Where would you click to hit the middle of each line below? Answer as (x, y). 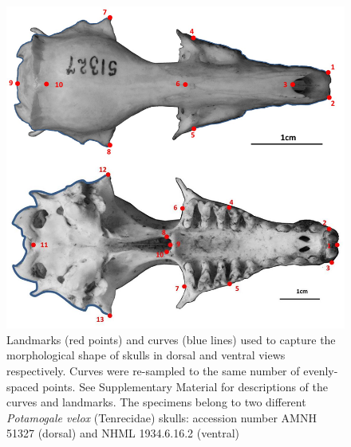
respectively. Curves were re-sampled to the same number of (153, 371)
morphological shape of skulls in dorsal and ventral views (146, 355)
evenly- (321, 371)
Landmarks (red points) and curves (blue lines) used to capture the (171, 339)
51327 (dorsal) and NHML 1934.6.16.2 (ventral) (123, 433)
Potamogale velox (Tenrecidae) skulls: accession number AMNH (162, 417)
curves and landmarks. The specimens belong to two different (156, 402)
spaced (23, 386)
